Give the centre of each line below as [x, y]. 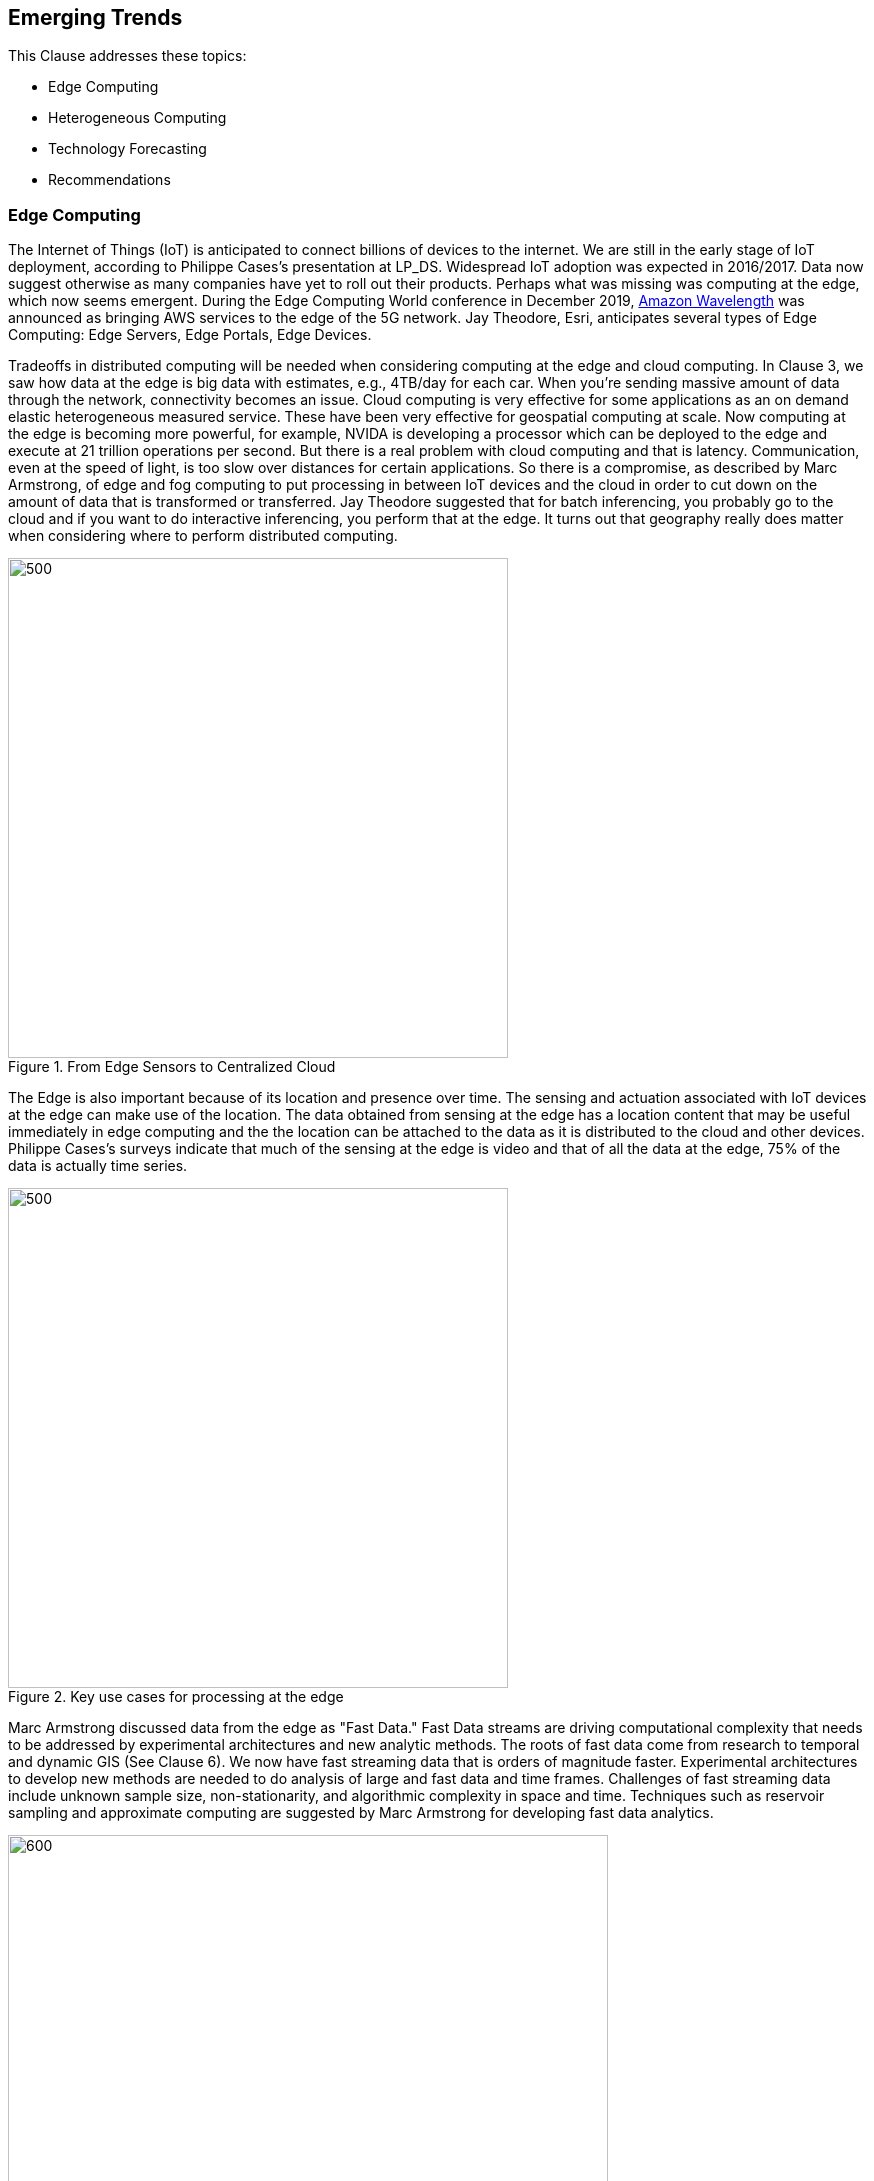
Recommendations [109, 180]
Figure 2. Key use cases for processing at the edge [176, 1697]
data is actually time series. [98, 1166]
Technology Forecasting [127, 149]
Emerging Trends [95, 17]
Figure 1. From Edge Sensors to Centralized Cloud [172, 1067]
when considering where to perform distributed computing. [203, 536]
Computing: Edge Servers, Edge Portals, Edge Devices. [190, 335]
